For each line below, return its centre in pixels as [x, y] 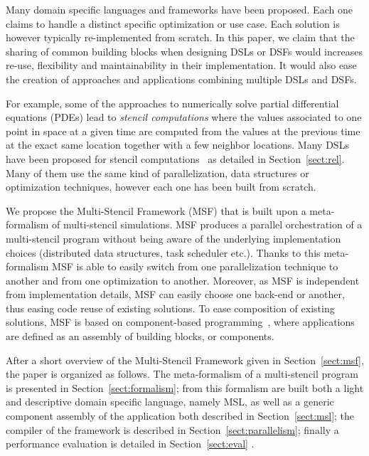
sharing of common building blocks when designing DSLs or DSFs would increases [184, 51]
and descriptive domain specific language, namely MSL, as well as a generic [170, 402]
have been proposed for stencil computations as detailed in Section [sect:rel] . [175, 158]
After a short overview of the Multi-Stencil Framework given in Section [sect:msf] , [185, 360]
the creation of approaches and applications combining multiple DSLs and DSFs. [181, 79]
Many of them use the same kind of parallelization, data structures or [157, 173]
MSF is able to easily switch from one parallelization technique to [195, 266]
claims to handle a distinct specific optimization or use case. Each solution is [173, 23]
